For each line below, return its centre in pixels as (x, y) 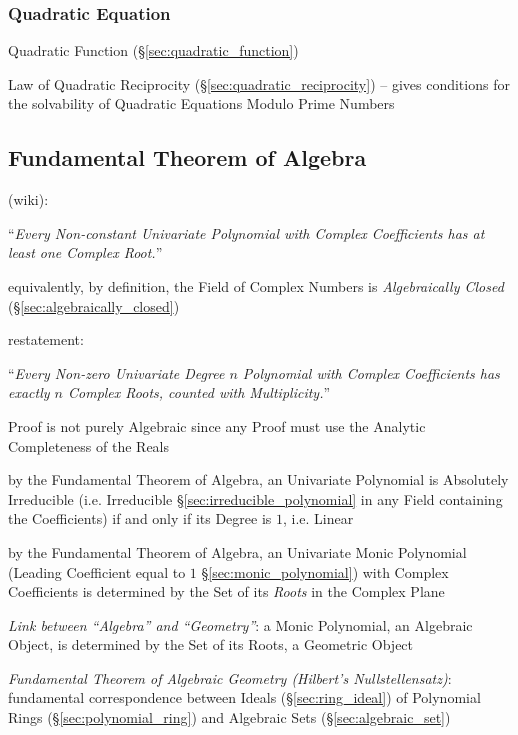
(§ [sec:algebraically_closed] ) (94, 305)
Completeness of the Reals (88, 445)
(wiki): (28, 199)
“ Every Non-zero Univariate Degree (116, 372)
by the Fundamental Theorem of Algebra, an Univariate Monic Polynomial (237, 551)
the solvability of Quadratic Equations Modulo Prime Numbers (201, 103)
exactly (29, 392)
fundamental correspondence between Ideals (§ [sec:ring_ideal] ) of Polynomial (244, 697)
